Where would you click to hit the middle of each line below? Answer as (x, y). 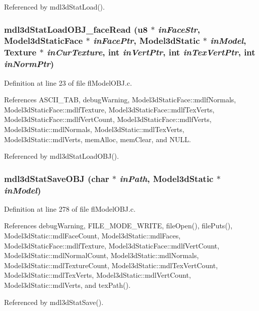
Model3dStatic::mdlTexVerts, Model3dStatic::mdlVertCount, (98, 275)
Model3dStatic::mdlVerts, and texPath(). (67, 285)
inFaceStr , (179, 29)
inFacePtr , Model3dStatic (146, 41)
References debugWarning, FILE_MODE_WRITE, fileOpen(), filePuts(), (118, 226)
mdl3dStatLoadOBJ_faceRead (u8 (76, 29)
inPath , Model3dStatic (167, 178)
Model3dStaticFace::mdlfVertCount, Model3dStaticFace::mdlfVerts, (108, 119)
